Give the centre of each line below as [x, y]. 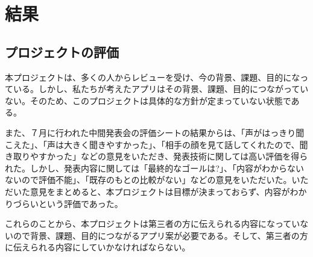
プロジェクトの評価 [62, 51]
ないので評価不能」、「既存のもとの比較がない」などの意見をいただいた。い [153, 180]
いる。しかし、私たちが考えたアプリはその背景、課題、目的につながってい [161, 89]
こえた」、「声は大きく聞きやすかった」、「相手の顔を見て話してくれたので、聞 [156, 144]
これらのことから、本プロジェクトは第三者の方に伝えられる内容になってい [153, 224]
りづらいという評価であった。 [64, 203]
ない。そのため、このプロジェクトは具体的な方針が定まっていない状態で [148, 100]
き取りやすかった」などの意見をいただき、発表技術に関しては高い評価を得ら [156, 156]
